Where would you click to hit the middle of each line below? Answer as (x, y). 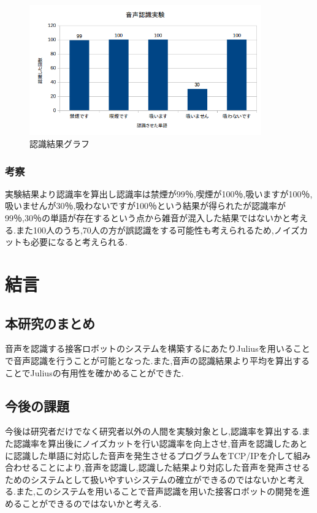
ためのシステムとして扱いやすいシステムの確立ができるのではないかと (146, 479)
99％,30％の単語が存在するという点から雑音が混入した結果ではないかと (148, 217)
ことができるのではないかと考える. (92, 503)
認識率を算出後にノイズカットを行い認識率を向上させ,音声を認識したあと (160, 443)
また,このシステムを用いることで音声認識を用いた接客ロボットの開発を (158, 491)
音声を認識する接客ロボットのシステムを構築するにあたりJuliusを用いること (158, 348)
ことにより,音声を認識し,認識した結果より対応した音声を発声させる (174, 467)
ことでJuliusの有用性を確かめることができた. (94, 372)
